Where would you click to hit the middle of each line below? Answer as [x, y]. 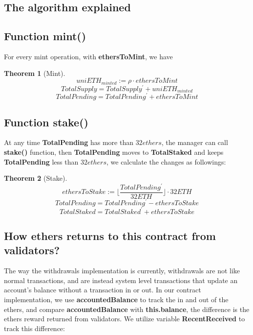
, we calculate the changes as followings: [166, 161]
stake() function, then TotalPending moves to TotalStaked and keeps [114, 152]
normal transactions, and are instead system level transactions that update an [121, 280]
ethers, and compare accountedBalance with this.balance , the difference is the [127, 309]
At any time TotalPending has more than [69, 142]
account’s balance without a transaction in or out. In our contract [103, 290]
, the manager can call [195, 142]
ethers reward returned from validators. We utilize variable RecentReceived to [125, 319]
